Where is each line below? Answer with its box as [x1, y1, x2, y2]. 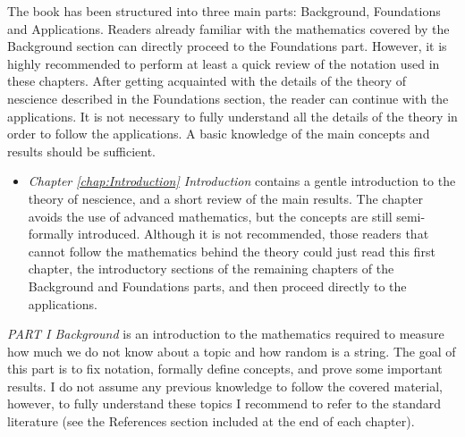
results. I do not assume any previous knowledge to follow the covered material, [7, 376, 444, 395]
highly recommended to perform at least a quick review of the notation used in [7, 54, 440, 72]
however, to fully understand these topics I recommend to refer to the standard [7, 394, 442, 413]
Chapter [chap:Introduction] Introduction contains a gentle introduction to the [28, 172, 456, 190]
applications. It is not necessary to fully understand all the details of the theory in [7, 106, 458, 125]
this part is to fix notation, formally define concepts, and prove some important [7, 359, 443, 378]
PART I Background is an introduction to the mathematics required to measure [7, 324, 444, 343]
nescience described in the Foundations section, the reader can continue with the [7, 88, 449, 107]
